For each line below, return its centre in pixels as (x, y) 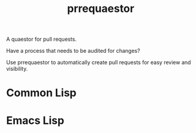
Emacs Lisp (35, 120)
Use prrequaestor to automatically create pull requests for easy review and (99, 62)
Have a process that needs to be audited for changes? (73, 51)
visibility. (17, 69)
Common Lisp (41, 93)
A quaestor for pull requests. (41, 39)
